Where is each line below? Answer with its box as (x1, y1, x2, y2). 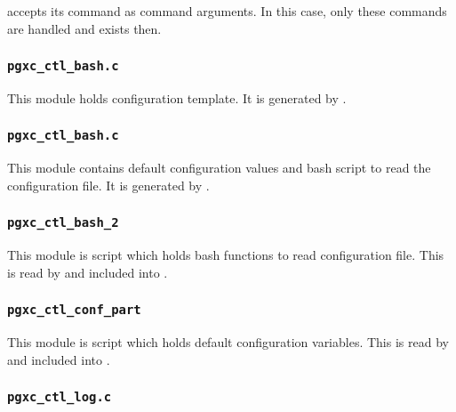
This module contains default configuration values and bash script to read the (7, 158, 431, 177)
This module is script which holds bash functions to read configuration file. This (7, 246, 444, 264)
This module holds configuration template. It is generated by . (7, 88, 347, 107)
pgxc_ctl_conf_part (7, 303, 141, 318)
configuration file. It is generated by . (7, 175, 210, 194)
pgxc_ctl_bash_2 (7, 215, 119, 230)
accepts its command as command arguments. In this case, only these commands (7, 2, 447, 20)
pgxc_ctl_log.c (7, 390, 112, 405)
